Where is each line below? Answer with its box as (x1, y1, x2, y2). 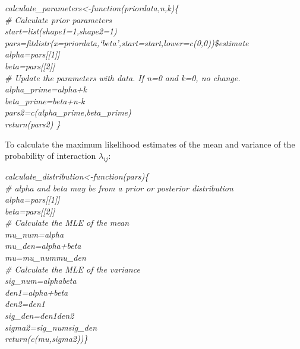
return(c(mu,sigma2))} (5, 332, 88, 345)
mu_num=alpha (5, 228, 64, 240)
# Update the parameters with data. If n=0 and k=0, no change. (5, 71, 241, 84)
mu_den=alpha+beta (5, 239, 81, 252)
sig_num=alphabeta (5, 274, 77, 287)
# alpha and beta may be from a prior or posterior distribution (5, 181, 233, 194)
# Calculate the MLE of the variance (5, 262, 140, 275)
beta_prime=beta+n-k (5, 94, 85, 107)
